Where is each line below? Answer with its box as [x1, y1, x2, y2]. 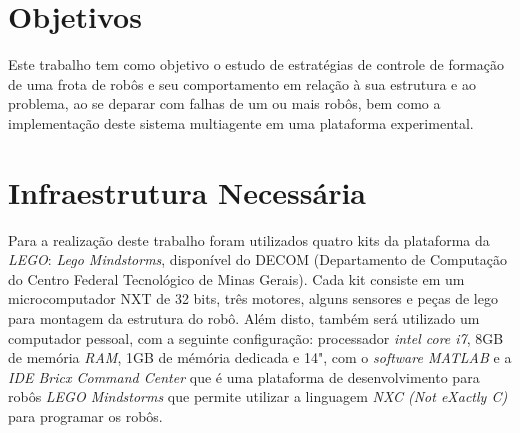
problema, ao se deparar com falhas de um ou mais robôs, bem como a [8, 93, 441, 114]
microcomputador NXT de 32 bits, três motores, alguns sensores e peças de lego [8, 288, 498, 309]
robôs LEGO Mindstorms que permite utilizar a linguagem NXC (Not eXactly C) [8, 386, 508, 407]
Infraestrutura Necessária [8, 171, 367, 212]
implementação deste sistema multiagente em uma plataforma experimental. [8, 112, 474, 133]
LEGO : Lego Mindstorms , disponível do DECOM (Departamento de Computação [8, 249, 507, 270]
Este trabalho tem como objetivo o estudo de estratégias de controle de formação [8, 54, 505, 75]
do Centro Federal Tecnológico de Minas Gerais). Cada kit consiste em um [8, 268, 465, 289]
